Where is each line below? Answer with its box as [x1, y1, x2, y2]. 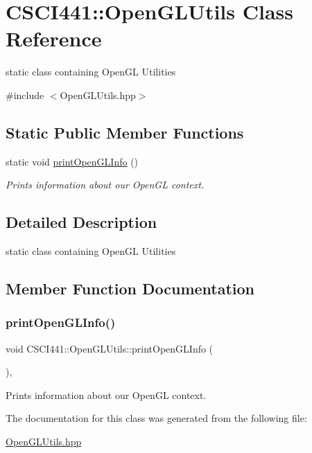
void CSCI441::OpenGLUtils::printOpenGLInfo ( [6, 341, 214, 355]
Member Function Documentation [6, 278, 255, 299]
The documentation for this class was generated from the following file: [6, 411, 307, 425]
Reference [6, 24, 102, 53]
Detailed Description [6, 211, 157, 233]
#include [6, 87, 44, 102]
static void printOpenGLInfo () [6, 154, 139, 168]
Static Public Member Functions [6, 121, 244, 143]
